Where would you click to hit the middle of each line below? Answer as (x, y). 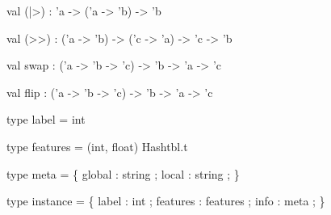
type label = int (46, 119)
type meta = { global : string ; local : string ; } (123, 173)
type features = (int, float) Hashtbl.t (97, 146)
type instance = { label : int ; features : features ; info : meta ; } (166, 201)
